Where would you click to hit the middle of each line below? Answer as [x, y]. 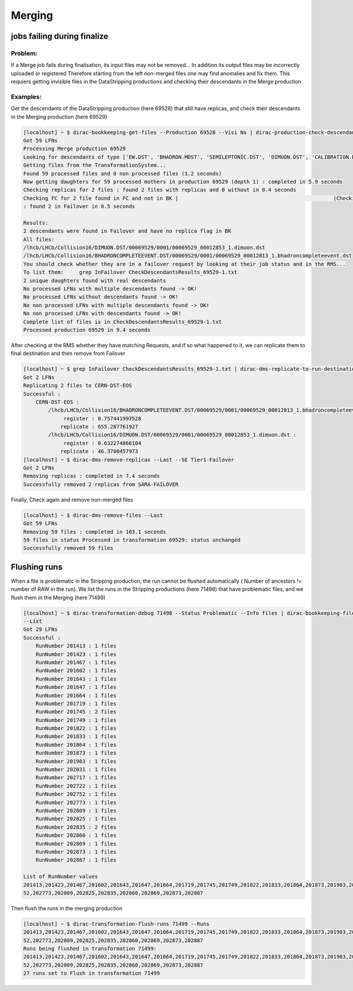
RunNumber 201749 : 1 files [76, 720]
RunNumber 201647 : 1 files [76, 687]
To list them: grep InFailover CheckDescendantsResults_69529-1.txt [130, 272]
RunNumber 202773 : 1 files [76, 802]
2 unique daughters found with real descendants [95, 280]
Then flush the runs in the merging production [67, 908]
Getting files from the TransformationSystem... [95, 165]
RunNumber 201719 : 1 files [76, 704]
